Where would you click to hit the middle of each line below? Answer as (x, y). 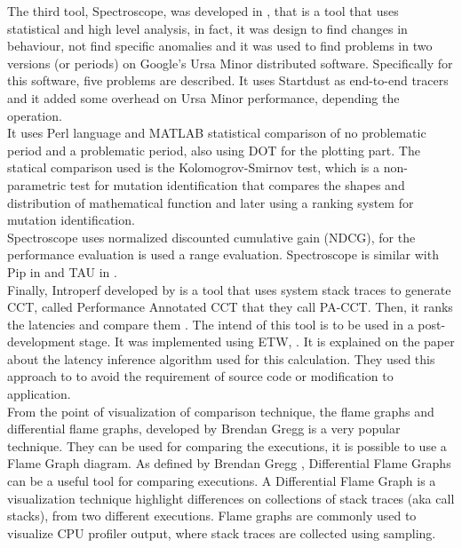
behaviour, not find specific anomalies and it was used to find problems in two (220, 46)
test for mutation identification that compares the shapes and (237, 184)
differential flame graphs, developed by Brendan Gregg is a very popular (204, 429)
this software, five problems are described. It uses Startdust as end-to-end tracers (228, 80)
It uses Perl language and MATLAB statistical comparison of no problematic (217, 133)
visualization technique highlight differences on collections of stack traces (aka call (231, 498)
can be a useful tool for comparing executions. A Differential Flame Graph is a (222, 481)
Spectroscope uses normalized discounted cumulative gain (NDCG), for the (211, 237)
